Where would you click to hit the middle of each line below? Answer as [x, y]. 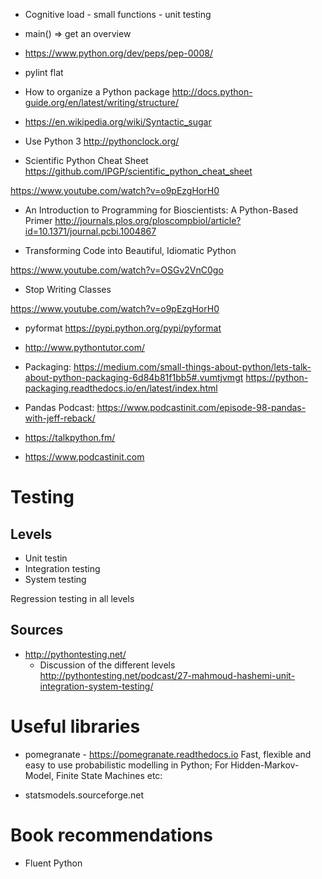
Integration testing [62, 568]
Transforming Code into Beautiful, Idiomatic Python [130, 250]
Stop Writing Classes [68, 289]
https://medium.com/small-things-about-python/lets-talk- [192, 367]
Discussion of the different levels [107, 665]
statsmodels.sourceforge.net [84, 795]
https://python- [277, 377]
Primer [38, 220]
